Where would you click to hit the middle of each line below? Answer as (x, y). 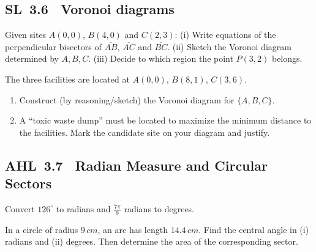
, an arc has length (133, 229)
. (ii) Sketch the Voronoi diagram (229, 46)
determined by (32, 58)
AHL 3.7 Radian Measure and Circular (136, 165)
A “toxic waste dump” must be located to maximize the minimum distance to (165, 120)
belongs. (287, 58)
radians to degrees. (159, 208)
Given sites (26, 35)
